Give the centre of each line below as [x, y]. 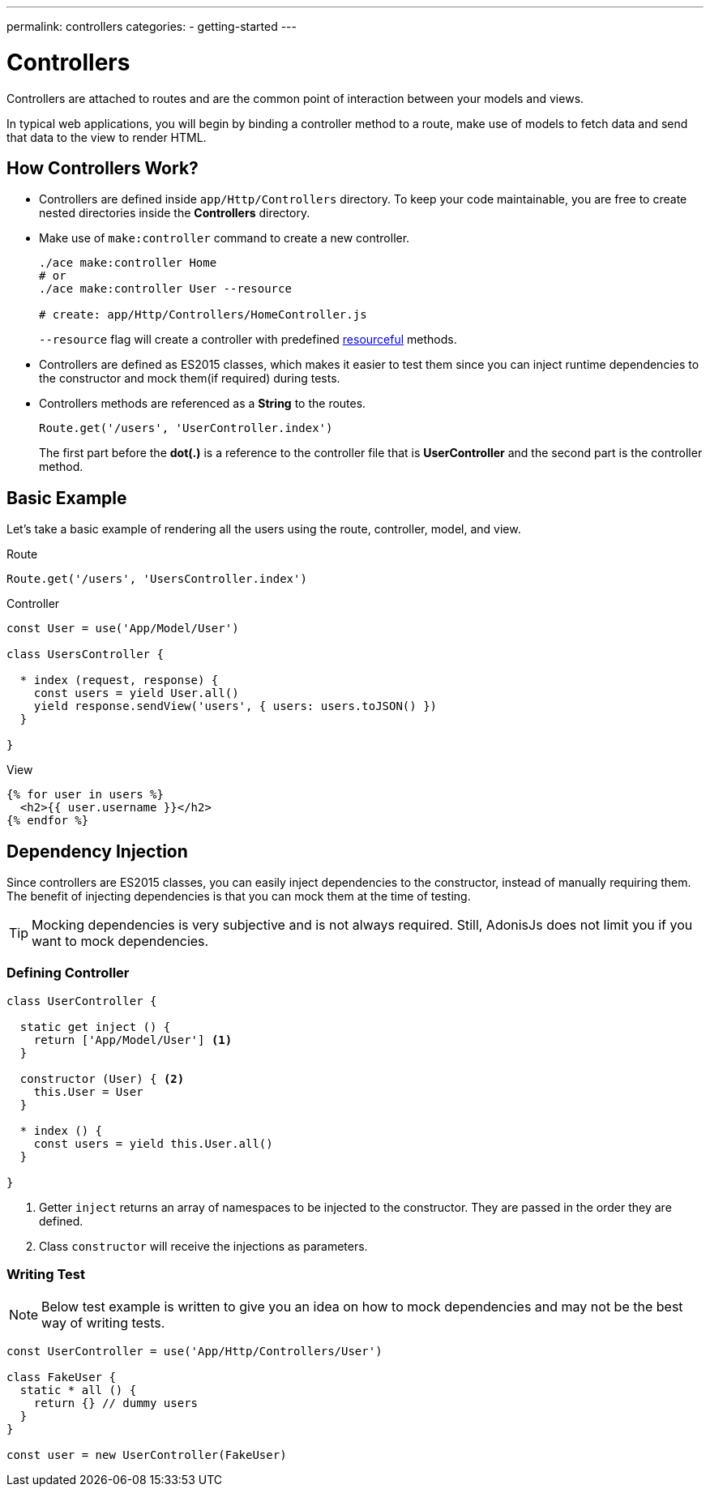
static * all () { [78, 1390]
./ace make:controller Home [128, 263]
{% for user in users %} [85, 795]
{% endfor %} [48, 821]
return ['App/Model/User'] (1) [133, 1040]
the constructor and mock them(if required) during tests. [190, 379]
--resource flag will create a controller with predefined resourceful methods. [248, 340]
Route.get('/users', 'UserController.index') [186, 428]
